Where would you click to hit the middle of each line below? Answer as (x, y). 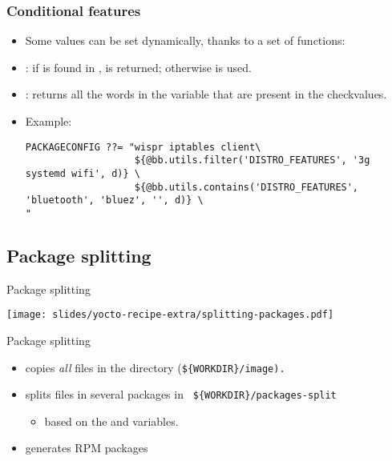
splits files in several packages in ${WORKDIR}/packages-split (181, 394)
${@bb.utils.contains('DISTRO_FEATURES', (247, 187)
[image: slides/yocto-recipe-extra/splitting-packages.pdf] (170, 315)
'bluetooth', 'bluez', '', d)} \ (114, 200)
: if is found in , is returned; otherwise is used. (138, 67)
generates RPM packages (87, 448)
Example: (48, 121)
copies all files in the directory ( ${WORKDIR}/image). (155, 367)
